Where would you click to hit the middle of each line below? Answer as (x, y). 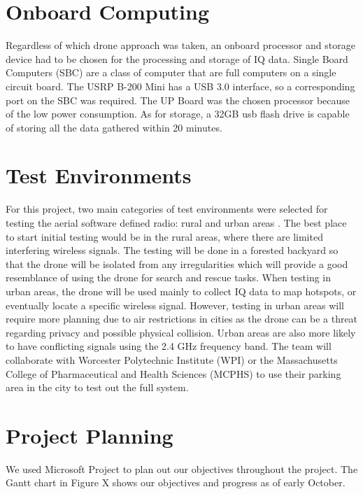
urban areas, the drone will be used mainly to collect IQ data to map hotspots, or (181, 291)
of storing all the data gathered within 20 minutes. (114, 127)
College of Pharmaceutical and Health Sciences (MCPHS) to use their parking (173, 373)
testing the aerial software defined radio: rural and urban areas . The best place (176, 223)
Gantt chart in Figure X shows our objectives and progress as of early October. (176, 482)
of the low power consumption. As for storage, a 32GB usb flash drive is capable (178, 114)
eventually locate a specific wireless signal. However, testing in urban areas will (175, 305)
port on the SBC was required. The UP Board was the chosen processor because (178, 100)
